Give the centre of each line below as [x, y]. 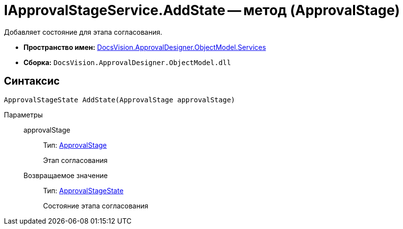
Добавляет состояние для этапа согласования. [83, 32]
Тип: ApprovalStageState [83, 190]
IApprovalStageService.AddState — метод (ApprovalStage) [202, 10]
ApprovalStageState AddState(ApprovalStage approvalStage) [120, 100]
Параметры [24, 114]
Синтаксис [32, 81]
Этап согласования [75, 160]
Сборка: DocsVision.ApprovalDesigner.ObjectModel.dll [127, 62]
